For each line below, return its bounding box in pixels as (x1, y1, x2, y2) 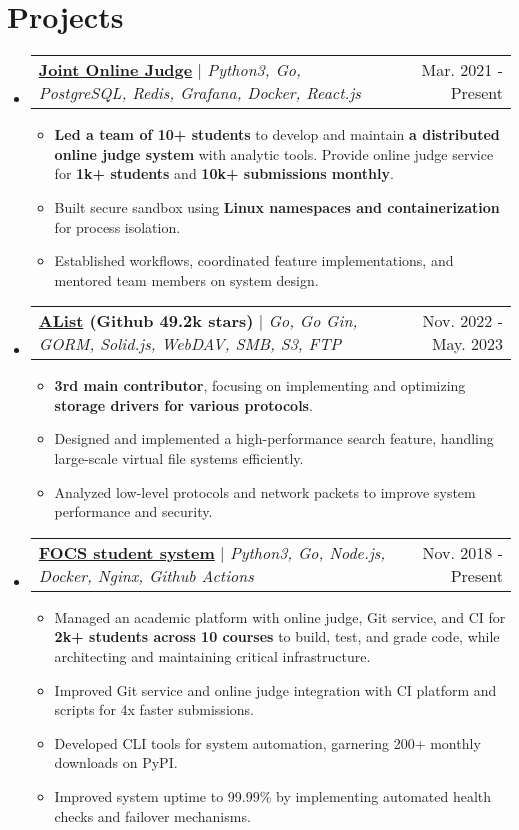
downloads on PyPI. (54, 752, 178, 773)
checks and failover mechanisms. (54, 805, 251, 826)
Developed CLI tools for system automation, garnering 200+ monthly (54, 732, 481, 753)
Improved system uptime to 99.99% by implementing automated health (54, 786, 492, 806)
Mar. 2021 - (421, 58, 503, 82)
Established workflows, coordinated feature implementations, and (54, 250, 454, 271)
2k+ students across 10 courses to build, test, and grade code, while (54, 626, 500, 647)
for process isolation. (54, 216, 181, 237)
